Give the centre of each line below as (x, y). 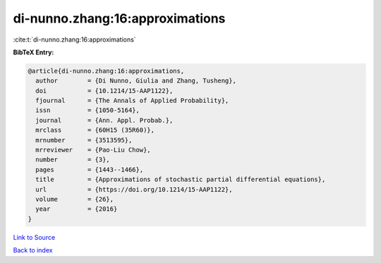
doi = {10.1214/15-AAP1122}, (104, 91)
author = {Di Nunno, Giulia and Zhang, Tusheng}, (136, 81)
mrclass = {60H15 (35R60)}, (95, 130)
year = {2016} (77, 209)
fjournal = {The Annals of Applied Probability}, (132, 101)
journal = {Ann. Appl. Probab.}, (104, 120)
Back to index (33, 250)
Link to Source (34, 237)
